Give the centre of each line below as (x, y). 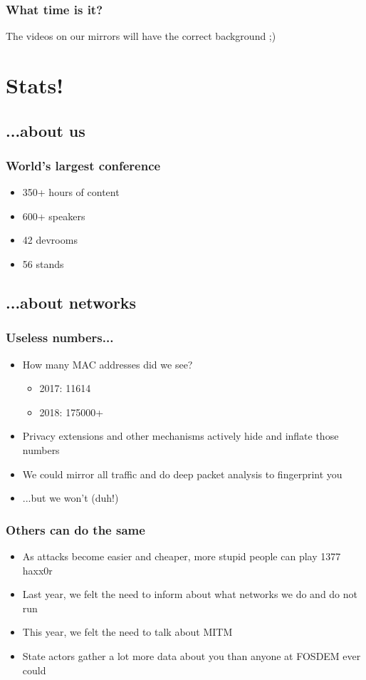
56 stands (43, 263)
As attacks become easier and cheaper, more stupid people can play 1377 (182, 556)
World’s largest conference (83, 165)
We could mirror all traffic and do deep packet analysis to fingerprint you (182, 474)
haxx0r (37, 570)
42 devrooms (50, 240)
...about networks (71, 302)
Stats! (35, 85)
